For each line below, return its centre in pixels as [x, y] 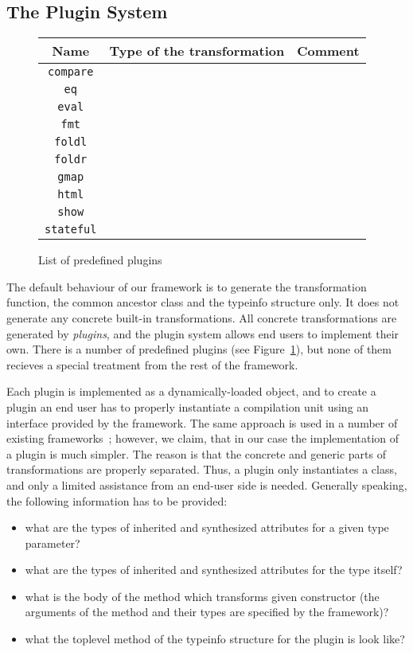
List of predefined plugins [100, 260]
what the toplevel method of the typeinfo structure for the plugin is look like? [215, 639]
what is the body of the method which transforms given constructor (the [202, 596]
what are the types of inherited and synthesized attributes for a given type [207, 527]
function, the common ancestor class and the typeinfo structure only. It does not [203, 302]
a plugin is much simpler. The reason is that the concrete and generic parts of [196, 453]
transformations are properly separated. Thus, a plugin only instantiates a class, [202, 469]
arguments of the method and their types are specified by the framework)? [207, 612]
